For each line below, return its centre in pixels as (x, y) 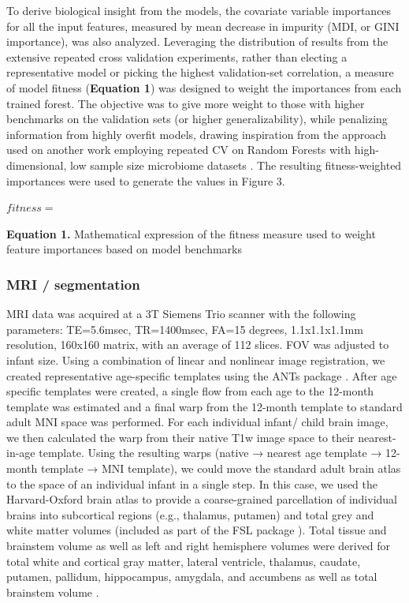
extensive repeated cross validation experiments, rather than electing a (177, 56)
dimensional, (37, 165)
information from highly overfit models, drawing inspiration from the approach (196, 134)
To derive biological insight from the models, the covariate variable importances (199, 10)
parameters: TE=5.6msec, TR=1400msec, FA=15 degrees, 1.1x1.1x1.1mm (185, 329)
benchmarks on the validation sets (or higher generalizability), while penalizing (197, 119)
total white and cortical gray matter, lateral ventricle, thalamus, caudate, (184, 561)
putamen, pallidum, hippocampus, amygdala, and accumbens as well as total (192, 577)
